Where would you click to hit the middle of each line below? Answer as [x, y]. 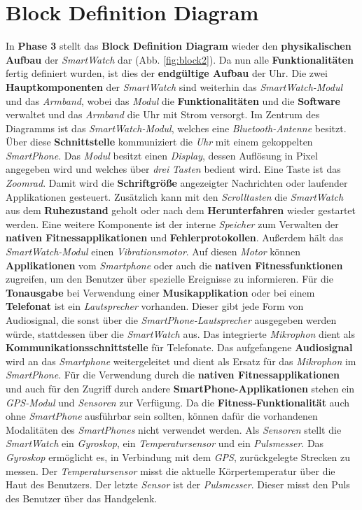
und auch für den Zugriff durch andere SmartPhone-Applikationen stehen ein [180, 388]
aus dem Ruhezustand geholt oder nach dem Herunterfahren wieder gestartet [181, 210]
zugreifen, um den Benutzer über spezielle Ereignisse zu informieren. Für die [169, 279]
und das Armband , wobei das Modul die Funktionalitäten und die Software [173, 100]
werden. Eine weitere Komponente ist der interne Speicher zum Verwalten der [172, 224]
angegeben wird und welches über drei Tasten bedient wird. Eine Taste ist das [173, 169]
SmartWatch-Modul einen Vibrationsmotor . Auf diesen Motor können [153, 252]
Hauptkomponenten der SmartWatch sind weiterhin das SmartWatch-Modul [174, 86]
